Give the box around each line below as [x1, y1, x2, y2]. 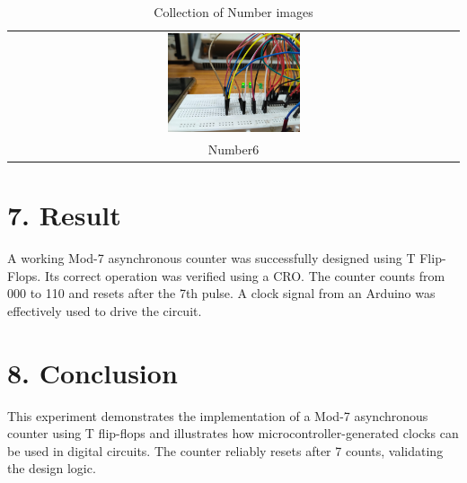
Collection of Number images [154, 3, 313, 21]
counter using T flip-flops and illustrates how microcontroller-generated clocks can [7, 424, 459, 443]
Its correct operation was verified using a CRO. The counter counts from [44, 266, 445, 285]
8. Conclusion [7, 354, 178, 391]
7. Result [7, 197, 121, 233]
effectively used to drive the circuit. [7, 301, 202, 320]
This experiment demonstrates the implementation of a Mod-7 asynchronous [7, 406, 428, 425]
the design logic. [7, 459, 96, 478]
